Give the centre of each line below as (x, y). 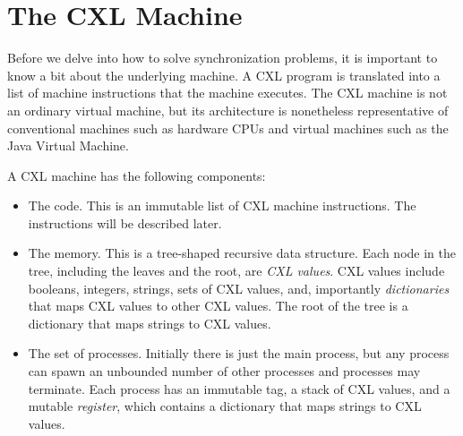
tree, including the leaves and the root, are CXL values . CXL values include (236, 271)
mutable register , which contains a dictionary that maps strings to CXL (225, 406)
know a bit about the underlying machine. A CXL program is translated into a (224, 75)
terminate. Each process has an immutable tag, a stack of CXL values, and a (239, 388)
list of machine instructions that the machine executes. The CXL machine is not (227, 93)
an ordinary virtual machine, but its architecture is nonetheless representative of (228, 110)
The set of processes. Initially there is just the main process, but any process (239, 353)
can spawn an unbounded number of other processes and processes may (224, 371)
